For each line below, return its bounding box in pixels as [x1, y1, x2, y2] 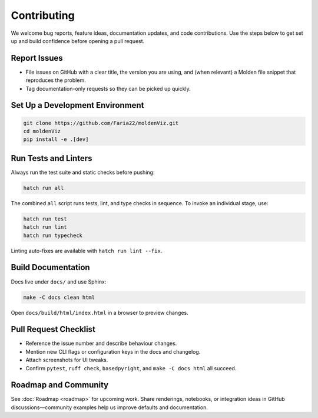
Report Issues [11, 53, 63, 63]
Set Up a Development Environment [11, 100, 144, 110]
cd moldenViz [23, 128, 61, 135]
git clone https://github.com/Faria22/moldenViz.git [23, 120, 179, 126]
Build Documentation [11, 262, 91, 272]
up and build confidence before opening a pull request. [11, 37, 145, 44]
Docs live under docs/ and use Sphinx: [11, 278, 107, 285]
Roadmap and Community [11, 380, 109, 390]
